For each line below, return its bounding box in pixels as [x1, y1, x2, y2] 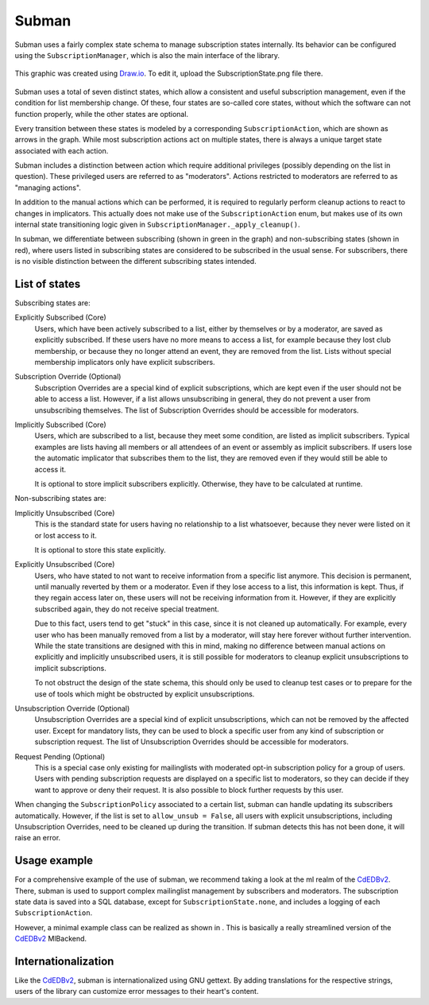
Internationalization [14, 954, 114, 968]
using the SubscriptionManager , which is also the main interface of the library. [14, 50, 280, 60]
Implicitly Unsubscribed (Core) [14, 508, 115, 518]
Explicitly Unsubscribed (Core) [14, 560, 115, 569]
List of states [14, 277, 81, 290]
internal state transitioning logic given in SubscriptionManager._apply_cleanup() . [14, 219, 300, 230]
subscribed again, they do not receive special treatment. [34, 604, 220, 614]
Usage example [14, 854, 94, 867]
